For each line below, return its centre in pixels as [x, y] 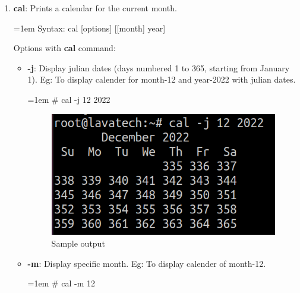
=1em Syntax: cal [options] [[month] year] [89, 28]
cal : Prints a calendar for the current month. [95, 8]
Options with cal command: [64, 48]
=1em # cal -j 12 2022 [69, 99]
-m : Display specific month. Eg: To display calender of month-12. [147, 263]
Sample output [78, 243]
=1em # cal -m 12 [61, 283]
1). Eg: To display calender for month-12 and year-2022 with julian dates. [162, 79]
